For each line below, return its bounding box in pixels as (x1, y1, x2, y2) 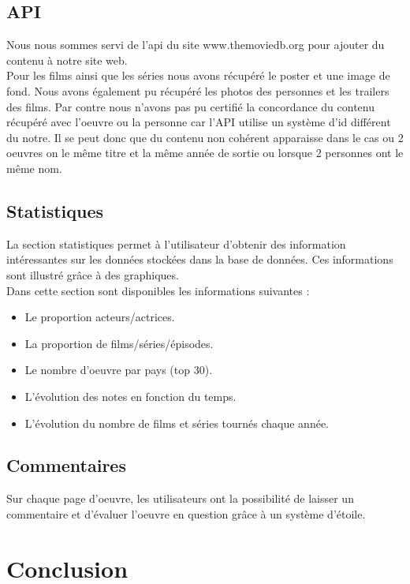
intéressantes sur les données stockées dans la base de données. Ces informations (6, 251, 393, 268)
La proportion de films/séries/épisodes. (24, 335, 214, 351)
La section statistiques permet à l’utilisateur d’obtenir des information (6, 235, 346, 252)
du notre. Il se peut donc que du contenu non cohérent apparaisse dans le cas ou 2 (6, 129, 404, 145)
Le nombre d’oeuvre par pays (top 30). (24, 361, 213, 378)
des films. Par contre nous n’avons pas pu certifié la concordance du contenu (6, 98, 375, 114)
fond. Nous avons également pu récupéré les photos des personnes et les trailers (6, 82, 389, 99)
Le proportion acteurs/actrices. (24, 309, 175, 325)
